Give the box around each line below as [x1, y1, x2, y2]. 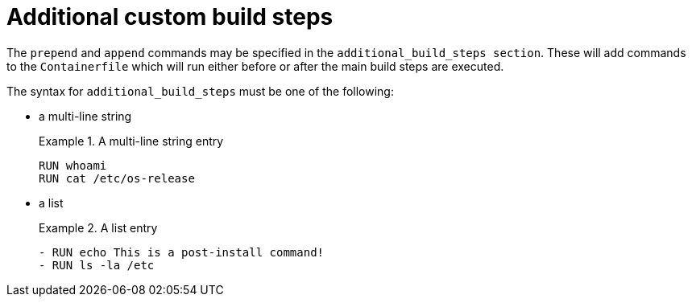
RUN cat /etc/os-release [39, 171, 195, 185]
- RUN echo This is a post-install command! [39, 245, 325, 259]
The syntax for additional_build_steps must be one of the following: [6, 84, 394, 98]
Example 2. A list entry [39, 220, 158, 235]
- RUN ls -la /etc [39, 258, 155, 272]
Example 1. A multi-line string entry [39, 133, 224, 148]
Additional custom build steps [6, 3, 334, 31]
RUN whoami [39, 158, 107, 172]
